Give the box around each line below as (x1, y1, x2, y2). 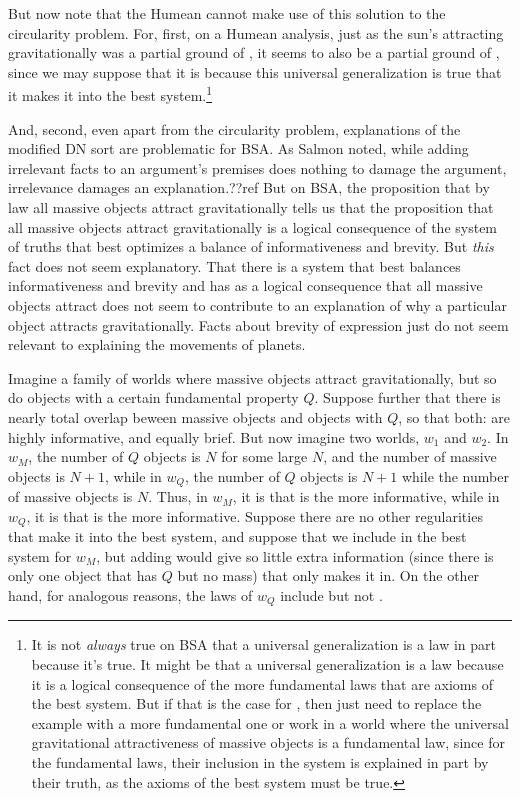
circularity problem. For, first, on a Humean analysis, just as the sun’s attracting (8, 22, 504, 43)
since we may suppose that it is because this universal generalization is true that (8, 61, 502, 82)
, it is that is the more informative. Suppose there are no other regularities (26, 505, 483, 526)
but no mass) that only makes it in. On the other (177, 565, 480, 586)
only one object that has (8, 565, 158, 586)
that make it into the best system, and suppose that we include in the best (8, 526, 467, 547)
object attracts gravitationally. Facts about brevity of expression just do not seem (8, 314, 509, 335)
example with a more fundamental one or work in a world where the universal (31, 712, 509, 733)
